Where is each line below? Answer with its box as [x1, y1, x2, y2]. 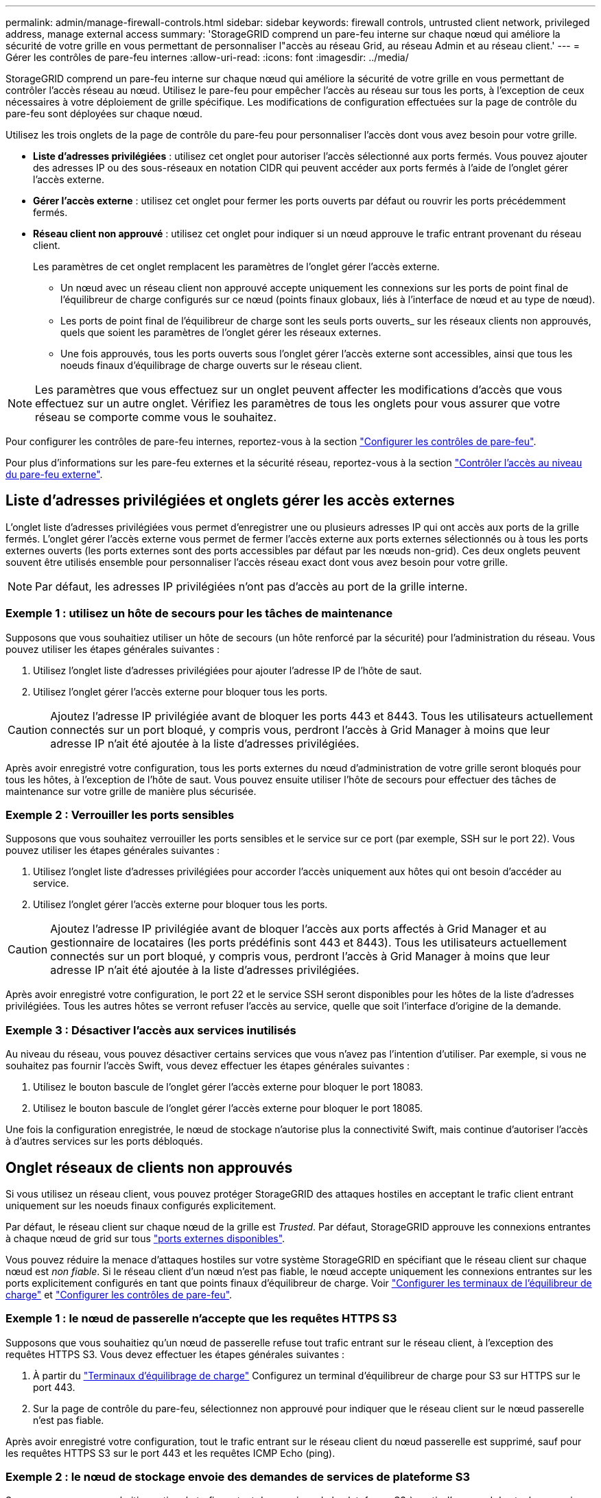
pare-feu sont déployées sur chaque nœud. [5, 108, 203, 119]
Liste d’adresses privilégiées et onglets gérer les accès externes [5, 492, 455, 510]
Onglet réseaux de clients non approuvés [5, 1158, 293, 1176]
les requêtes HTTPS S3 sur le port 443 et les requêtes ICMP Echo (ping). [5, 1447, 335, 1459]
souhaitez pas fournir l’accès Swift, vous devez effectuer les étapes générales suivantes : [5, 1060, 410, 1072]
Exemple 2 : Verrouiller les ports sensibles [5, 807, 235, 822]
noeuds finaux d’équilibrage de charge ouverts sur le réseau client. [60, 359, 362, 371]
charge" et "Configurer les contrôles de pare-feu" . [5, 1288, 233, 1300]
